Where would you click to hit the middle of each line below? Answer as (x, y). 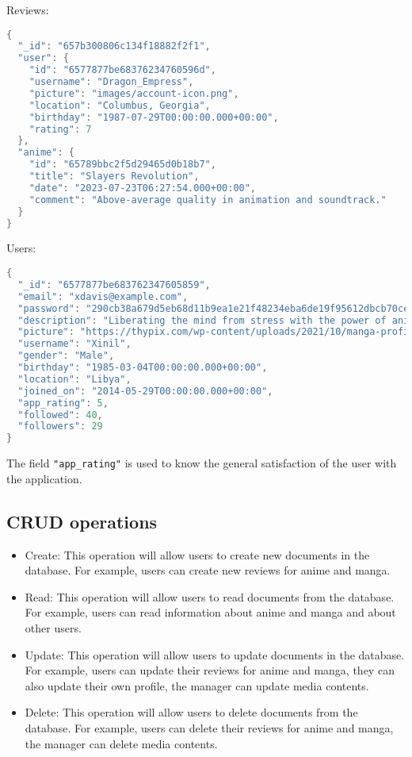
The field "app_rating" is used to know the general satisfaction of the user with (202, 463)
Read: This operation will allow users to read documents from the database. (210, 596)
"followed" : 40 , (60, 415)
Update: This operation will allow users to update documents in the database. (215, 654)
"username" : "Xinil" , (74, 344)
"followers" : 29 (60, 427)
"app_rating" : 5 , (63, 403)
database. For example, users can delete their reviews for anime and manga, (209, 727)
